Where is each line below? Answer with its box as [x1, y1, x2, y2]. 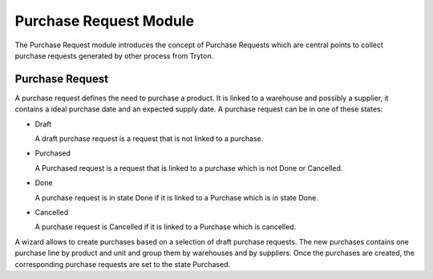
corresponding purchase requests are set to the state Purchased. [14, 259, 231, 269]
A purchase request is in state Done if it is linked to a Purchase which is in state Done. [34, 192, 318, 202]
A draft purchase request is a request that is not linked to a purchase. [34, 134, 264, 144]
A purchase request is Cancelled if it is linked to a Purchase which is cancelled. [34, 222, 297, 232]
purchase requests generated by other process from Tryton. [14, 51, 214, 60]
